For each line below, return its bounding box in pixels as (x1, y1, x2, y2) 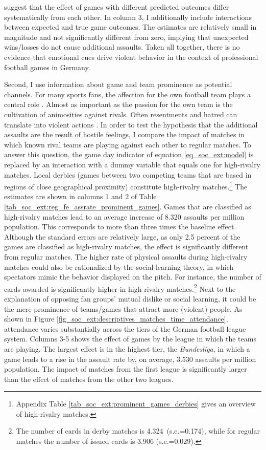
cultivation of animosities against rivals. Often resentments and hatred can (4, 109, 237, 119)
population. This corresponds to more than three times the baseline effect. (4, 221, 236, 232)
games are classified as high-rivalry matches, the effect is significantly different (4, 241, 249, 252)
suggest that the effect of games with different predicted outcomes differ (4, 2, 229, 12)
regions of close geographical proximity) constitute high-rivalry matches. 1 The (4, 180, 248, 191)
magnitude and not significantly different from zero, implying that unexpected (4, 31, 249, 42)
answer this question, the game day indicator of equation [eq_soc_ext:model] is (4, 149, 254, 160)
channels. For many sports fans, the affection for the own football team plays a (4, 89, 251, 99)
